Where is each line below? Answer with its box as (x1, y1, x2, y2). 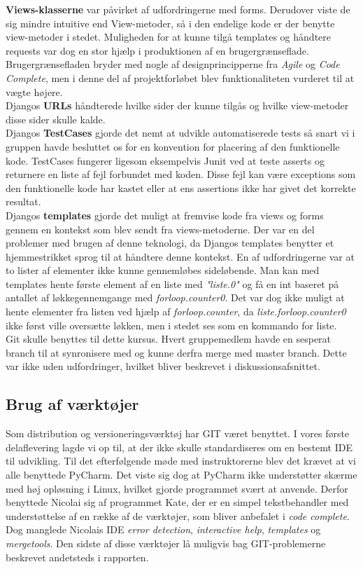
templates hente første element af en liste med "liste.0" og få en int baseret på (6, 276, 339, 291)
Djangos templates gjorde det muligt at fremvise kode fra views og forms (6, 207, 324, 222)
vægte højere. (6, 84, 63, 99)
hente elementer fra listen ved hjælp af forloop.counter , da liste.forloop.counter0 (6, 304, 346, 319)
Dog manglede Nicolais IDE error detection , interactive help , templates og (6, 522, 321, 537)
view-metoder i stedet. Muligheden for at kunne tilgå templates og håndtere (6, 29, 331, 44)
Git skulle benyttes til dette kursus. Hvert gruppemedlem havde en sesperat (6, 331, 332, 346)
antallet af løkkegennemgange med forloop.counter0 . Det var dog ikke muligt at (6, 290, 345, 305)
